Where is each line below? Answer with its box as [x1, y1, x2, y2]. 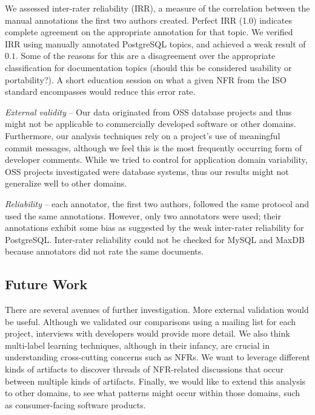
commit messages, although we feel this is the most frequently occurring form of [5, 141, 302, 154]
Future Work [5, 275, 88, 293]
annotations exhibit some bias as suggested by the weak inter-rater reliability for [5, 221, 304, 234]
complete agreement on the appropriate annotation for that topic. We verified [5, 26, 293, 38]
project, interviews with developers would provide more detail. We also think [5, 327, 290, 340]
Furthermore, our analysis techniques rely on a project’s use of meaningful [5, 129, 280, 142]
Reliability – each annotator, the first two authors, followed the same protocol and [5, 197, 310, 210]
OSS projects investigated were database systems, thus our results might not [5, 165, 289, 177]
